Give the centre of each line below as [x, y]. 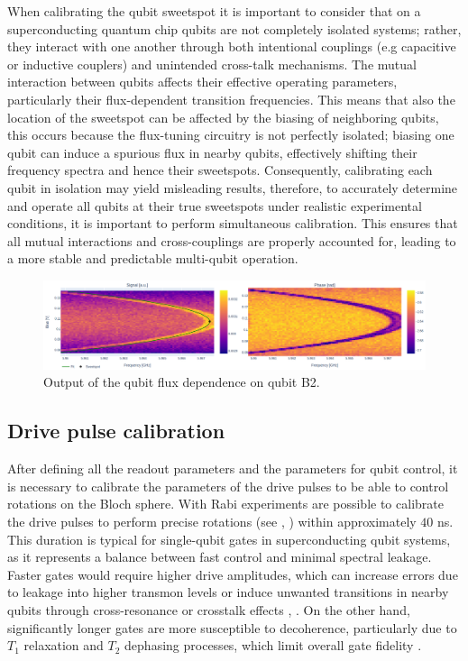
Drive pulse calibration [116, 431]
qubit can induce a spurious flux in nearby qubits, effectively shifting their [212, 152]
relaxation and [64, 645]
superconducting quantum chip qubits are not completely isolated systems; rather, [234, 28]
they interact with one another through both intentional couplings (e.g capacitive [232, 46]
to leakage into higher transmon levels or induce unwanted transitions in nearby [228, 592]
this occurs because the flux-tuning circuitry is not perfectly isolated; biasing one [231, 135]
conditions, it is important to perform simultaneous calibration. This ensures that [233, 223]
